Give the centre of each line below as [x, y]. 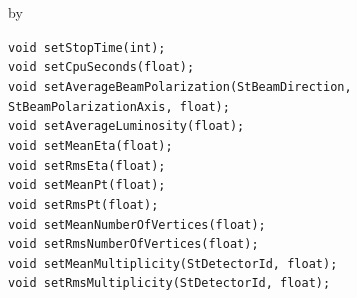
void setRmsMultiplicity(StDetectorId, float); [169, 283]
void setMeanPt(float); [87, 185]
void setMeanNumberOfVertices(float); [137, 224]
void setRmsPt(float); [83, 204]
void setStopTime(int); [87, 47]
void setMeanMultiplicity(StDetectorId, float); [173, 263]
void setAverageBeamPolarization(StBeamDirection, [180, 86]
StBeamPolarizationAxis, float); [119, 106]
